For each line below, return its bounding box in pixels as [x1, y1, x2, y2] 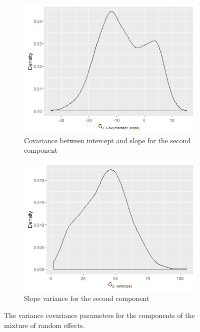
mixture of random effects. [4, 319, 85, 330]
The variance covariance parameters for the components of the [4, 309, 195, 320]
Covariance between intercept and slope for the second [24, 135, 191, 145]
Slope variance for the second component [24, 293, 149, 303]
